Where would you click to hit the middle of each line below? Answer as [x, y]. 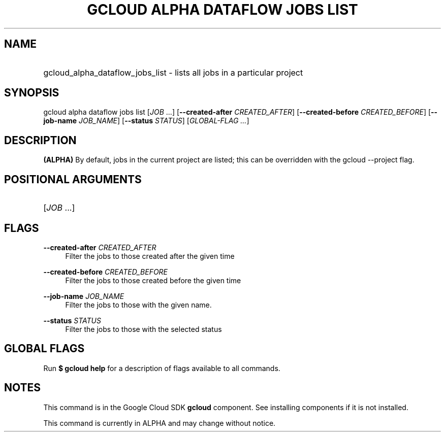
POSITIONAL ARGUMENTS [73, 179]
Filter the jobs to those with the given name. [138, 305]
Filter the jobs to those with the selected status [144, 329]
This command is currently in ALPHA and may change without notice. [160, 423]
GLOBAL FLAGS [44, 349]
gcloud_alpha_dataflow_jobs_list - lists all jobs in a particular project [173, 72]
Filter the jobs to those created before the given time [153, 280]
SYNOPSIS [32, 93]
